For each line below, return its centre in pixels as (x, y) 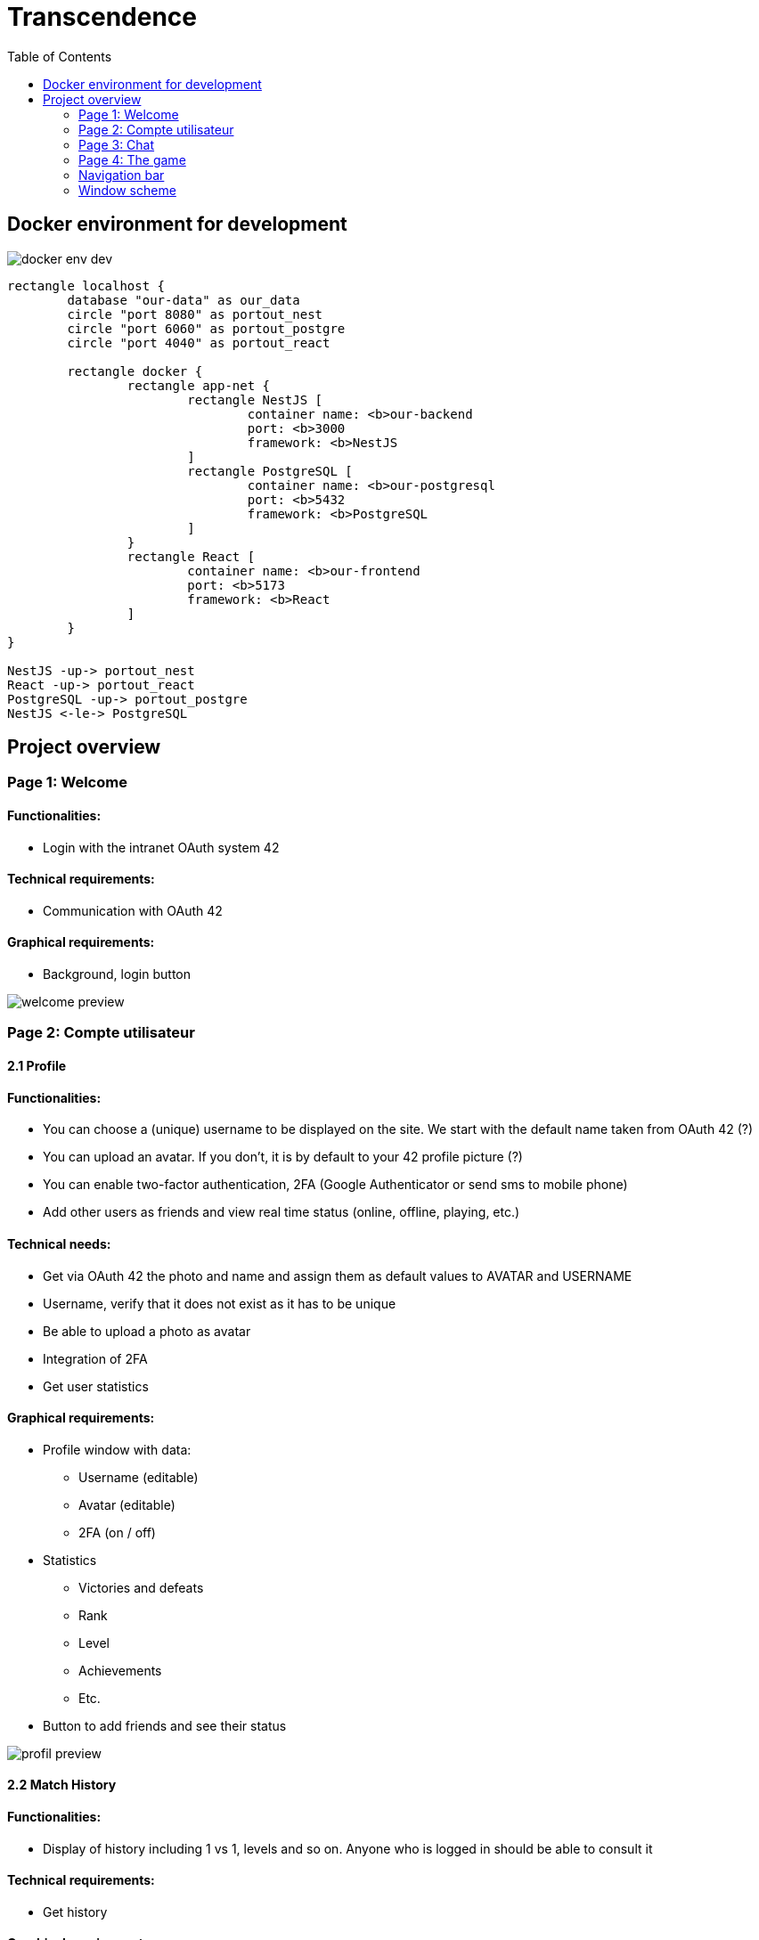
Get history (75, 1911)
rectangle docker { (135, 371)
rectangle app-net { (199, 385)
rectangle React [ (191, 556)
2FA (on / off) (117, 1532)
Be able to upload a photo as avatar (147, 1331)
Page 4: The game (132, 159)
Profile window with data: (117, 1449)
